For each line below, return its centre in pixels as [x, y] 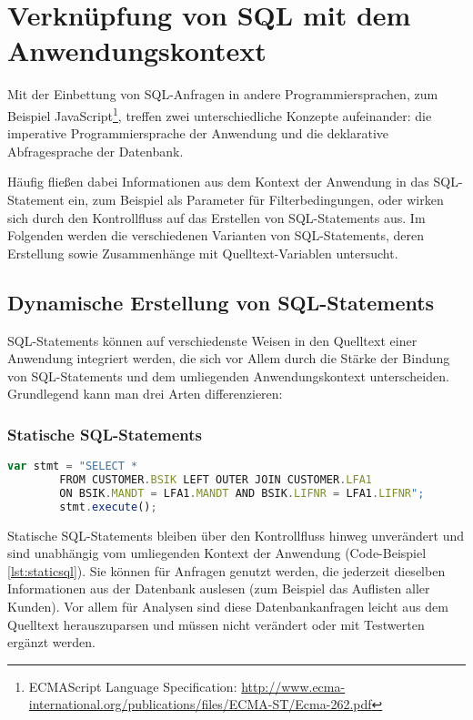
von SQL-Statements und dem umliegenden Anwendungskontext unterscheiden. [228, 375]
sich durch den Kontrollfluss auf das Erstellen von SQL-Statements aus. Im [216, 217]
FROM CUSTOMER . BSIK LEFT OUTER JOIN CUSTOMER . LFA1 [216, 479]
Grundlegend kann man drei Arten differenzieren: [145, 394]
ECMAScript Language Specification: [133, 686]
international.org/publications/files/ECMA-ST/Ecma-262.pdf [200, 704]
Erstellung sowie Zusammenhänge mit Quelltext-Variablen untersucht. [203, 253]
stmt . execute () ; [108, 507]
